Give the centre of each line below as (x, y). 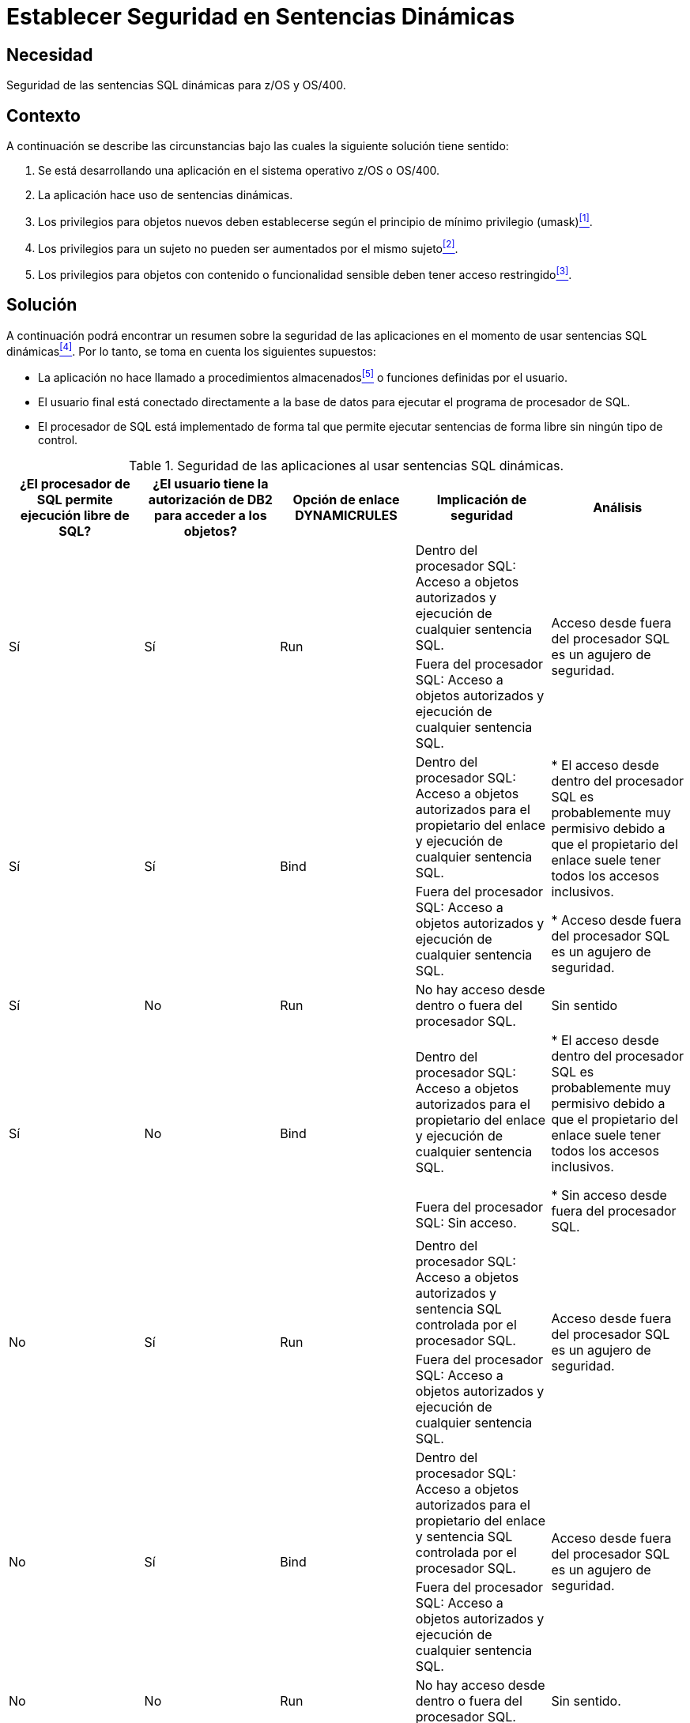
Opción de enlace (346, 500)
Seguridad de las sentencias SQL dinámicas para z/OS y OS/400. (176, 85)
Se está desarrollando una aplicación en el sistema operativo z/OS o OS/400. (239, 171)
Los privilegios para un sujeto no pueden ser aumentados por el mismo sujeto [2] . (248, 247)
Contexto (43, 115)
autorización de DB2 (210, 500)
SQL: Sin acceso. (466, 1222)
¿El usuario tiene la (211, 484)
